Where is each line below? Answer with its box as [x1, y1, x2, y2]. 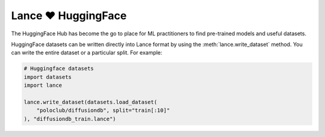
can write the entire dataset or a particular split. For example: [11, 49, 162, 56]
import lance [23, 82, 63, 89]
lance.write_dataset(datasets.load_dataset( [23, 99, 158, 105]
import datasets [23, 74, 72, 80]
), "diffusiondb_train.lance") [23, 115, 117, 122]
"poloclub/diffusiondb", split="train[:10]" [36, 107, 170, 114]
